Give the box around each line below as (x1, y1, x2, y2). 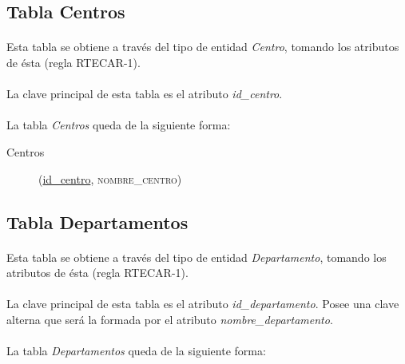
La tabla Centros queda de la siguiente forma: (6, 117, 231, 133)
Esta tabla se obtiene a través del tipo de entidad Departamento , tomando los (6, 248, 387, 265)
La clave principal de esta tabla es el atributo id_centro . (6, 85, 283, 102)
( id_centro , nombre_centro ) (38, 170, 182, 187)
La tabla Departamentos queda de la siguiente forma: (6, 342, 266, 359)
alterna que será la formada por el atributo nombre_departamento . (6, 311, 333, 327)
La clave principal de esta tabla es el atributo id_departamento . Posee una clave (6, 295, 399, 312)
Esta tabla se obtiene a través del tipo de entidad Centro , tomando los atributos (6, 38, 399, 55)
